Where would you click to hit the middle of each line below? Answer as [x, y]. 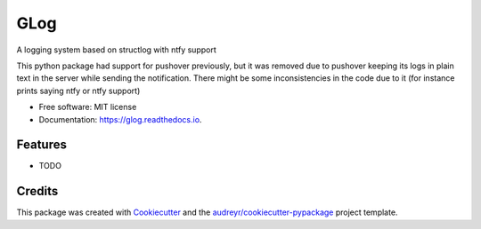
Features [41, 145]
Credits [37, 191]
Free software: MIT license [88, 107]
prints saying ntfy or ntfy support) [78, 91]
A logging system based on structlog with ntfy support [117, 50]
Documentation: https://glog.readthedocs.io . [120, 119]
